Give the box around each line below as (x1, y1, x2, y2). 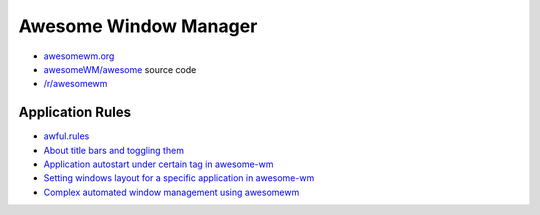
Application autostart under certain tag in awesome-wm (43, 158, 274, 170)
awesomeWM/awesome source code (43, 63, 197, 75)
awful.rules (43, 130, 90, 142)
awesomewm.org (43, 50, 115, 62)
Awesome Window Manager (18, 15, 258, 37)
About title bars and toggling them (43, 144, 185, 156)
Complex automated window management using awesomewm (43, 186, 300, 198)
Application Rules (18, 104, 132, 121)
